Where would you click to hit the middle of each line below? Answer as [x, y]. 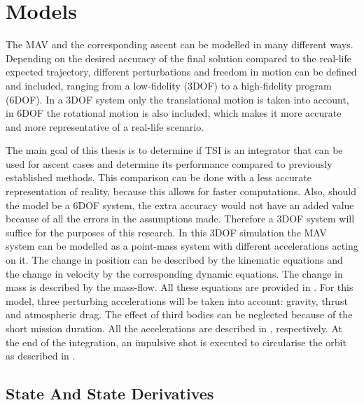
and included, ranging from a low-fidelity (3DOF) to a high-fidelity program [169, 85]
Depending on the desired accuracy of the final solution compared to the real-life [179, 58]
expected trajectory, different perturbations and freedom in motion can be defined [181, 72]
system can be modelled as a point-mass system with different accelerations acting [182, 246]
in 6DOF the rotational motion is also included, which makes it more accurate [174, 113]
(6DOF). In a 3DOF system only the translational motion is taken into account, [177, 99]
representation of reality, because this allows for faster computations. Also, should [181, 191]
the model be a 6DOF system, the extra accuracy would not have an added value [180, 205]
